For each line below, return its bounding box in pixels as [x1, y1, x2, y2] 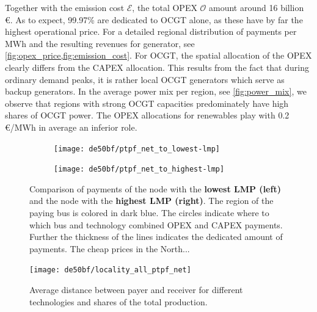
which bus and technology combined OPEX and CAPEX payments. [29, 218, 283, 231]
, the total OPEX [132, 1, 197, 13]
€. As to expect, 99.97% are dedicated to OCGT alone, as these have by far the [5, 13, 303, 26]
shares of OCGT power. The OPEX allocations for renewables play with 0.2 [5, 109, 290, 122]
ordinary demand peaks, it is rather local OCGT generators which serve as [5, 73, 285, 85]
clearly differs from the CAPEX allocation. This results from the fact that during [5, 60, 309, 73]
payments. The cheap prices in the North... [29, 242, 190, 255]
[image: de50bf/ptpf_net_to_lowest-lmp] [54, 144, 220, 153]
